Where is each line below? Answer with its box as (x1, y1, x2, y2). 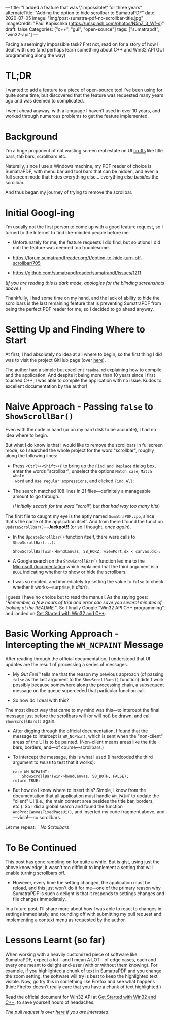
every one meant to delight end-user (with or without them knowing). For (5, 962, 158, 968)
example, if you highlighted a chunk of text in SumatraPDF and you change (5, 967, 162, 974)
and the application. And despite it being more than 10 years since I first (5, 372, 156, 378)
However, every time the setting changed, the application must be (12, 879, 151, 885)
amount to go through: (12, 493, 60, 499)
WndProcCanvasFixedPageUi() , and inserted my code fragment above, (12, 808, 156, 815)
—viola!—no (12, 814, 39, 820)
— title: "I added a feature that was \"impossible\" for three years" (5, 5, 143, 10)
